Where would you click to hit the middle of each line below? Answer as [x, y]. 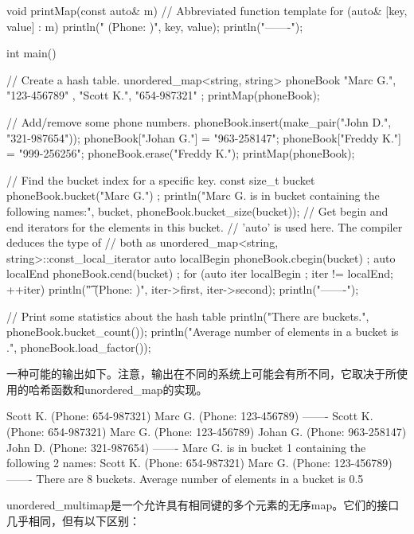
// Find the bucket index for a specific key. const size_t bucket [161, 179]
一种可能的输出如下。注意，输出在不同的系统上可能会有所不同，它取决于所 [201, 374]
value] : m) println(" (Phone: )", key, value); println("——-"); [155, 26]
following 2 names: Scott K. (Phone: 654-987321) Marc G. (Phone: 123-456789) [199, 463]
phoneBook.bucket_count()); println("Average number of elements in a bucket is [203, 331]
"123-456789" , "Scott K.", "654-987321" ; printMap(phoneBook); [163, 95]
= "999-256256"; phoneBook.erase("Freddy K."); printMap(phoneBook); [181, 153]
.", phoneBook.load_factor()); [79, 347]
